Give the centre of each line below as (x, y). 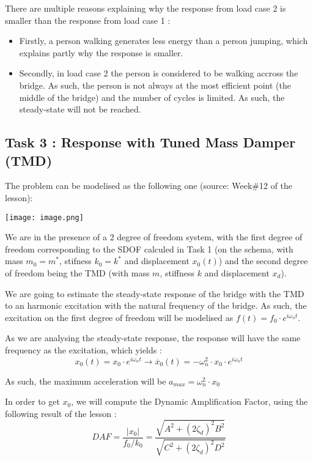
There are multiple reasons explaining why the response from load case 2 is (145, 8)
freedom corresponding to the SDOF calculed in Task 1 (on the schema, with (149, 249)
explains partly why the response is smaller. (101, 52)
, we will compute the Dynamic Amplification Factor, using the (190, 401)
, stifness (75, 261)
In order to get (32, 401)
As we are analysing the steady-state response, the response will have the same (153, 338)
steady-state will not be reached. (80, 109)
